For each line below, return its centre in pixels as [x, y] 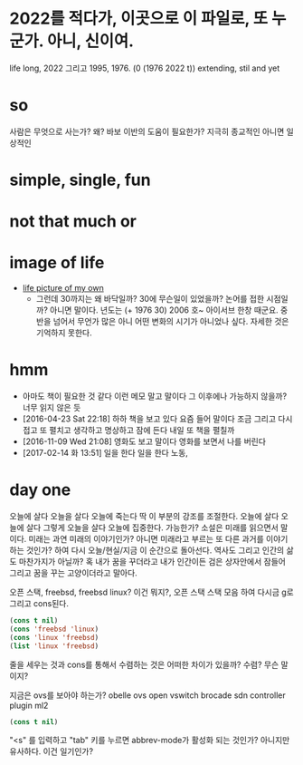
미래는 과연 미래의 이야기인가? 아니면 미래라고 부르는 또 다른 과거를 [146, 539]
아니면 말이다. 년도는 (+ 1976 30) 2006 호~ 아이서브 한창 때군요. [164, 310]
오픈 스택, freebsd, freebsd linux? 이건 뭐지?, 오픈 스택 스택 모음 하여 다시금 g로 [151, 592]
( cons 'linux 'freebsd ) [54, 637]
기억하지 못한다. [64, 333]
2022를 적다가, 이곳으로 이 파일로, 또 [139, 19]
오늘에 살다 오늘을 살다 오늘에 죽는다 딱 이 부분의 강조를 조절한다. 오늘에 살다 [144, 517]
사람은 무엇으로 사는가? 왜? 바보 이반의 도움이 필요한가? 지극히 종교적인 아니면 [147, 131]
